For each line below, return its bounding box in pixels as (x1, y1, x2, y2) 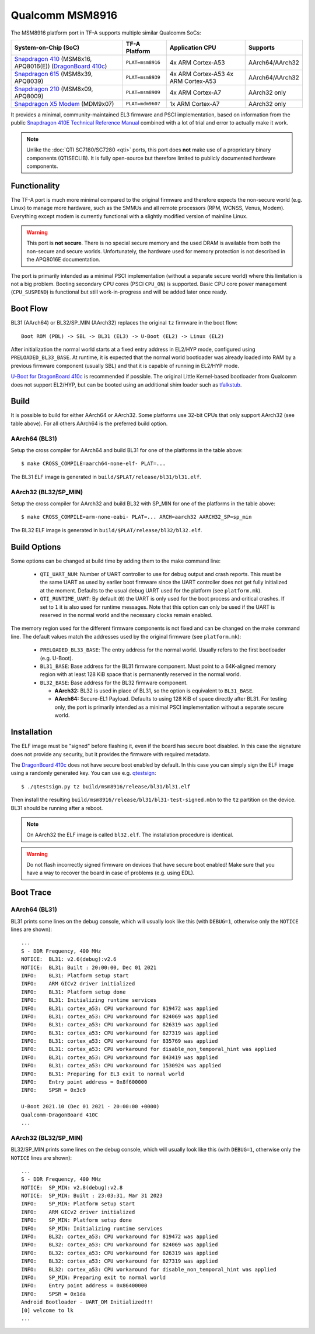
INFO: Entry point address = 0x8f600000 (21, 1079, 148, 1085)
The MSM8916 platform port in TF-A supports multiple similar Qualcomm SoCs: (10, 29, 201, 36)
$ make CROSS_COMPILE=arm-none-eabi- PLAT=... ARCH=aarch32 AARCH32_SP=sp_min (21, 513, 252, 520)
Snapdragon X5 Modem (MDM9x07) (14, 99, 114, 108)
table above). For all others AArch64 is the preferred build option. (10, 420, 168, 427)
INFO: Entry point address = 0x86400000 (21, 1283, 148, 1289)
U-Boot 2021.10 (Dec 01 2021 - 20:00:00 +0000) (21, 1103, 160, 1110)
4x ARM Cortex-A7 (169, 88, 222, 96)
